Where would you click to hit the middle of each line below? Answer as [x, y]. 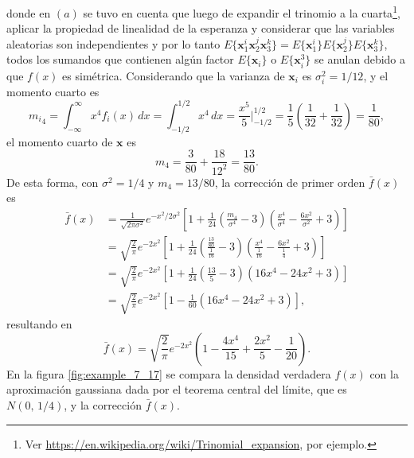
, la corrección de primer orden [290, 182]
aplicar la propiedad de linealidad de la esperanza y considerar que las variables [201, 28]
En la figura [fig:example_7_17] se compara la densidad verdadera [169, 373]
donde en [29, 12]
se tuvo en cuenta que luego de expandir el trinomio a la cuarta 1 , [242, 12]
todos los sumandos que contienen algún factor [120, 59]
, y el [376, 75]
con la [384, 373]
